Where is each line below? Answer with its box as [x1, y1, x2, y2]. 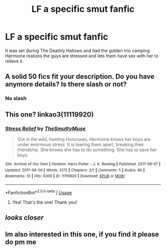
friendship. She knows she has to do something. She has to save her [17, 147, 157, 153]
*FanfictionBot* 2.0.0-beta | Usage [5, 189, 72, 196]
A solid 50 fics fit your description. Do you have [5, 73, 155, 81]
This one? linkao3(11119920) [5, 110, 94, 119]
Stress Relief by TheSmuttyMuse [5, 125, 86, 132]
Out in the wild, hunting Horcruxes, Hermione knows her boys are [17, 136, 151, 142]
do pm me [5, 238, 37, 247]
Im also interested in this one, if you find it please [5, 230, 159, 239]
